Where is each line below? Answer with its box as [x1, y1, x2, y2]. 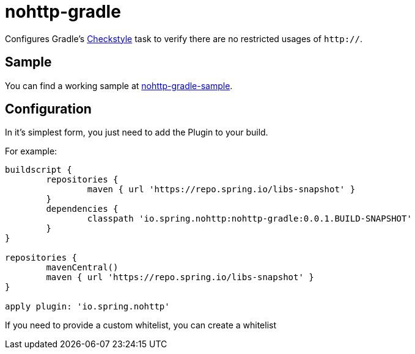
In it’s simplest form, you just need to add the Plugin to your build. [5, 127, 268, 138]
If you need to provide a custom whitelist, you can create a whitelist [5, 320, 277, 331]
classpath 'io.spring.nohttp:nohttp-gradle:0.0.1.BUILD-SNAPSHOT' [87, 214, 412, 224]
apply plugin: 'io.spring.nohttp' [5, 302, 170, 312]
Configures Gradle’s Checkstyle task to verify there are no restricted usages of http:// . [5, 33, 363, 44]
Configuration [5, 101, 92, 117]
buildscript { [5, 165, 72, 175]
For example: [5, 146, 57, 157]
